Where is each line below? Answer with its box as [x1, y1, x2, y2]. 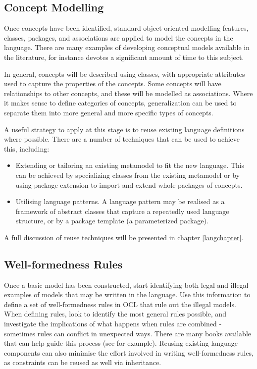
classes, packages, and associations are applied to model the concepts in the [4, 32, 233, 43]
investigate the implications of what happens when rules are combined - [4, 318, 222, 329]
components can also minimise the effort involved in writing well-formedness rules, [4, 347, 254, 358]
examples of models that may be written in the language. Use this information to [4, 289, 251, 300]
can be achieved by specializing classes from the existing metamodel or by [15, 169, 240, 180]
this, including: [4, 143, 50, 154]
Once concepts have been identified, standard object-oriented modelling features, [4, 23, 249, 33]
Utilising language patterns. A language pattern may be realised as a [15, 196, 225, 207]
